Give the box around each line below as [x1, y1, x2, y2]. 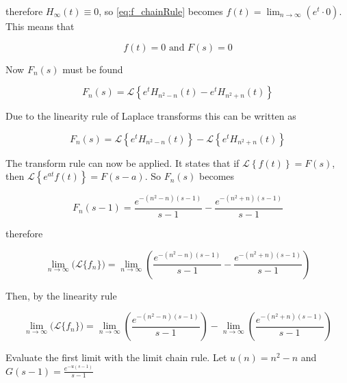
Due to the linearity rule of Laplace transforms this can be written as [5, 109, 296, 123]
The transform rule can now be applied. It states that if [5, 155, 240, 170]
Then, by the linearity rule [5, 288, 117, 302]
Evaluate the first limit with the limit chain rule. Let [5, 350, 227, 365]
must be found [62, 62, 123, 76]
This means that [5, 19, 75, 33]
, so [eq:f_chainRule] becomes [99, 4, 223, 18]
